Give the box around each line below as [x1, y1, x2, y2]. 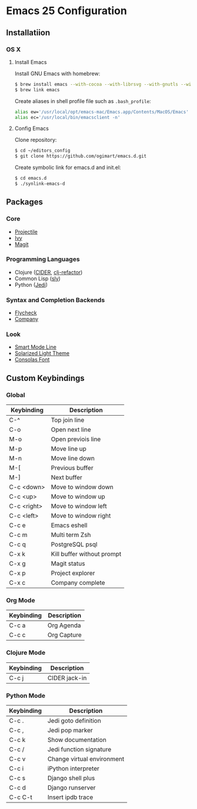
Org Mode [6, 596, 35, 605]
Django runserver [47, 784, 96, 792]
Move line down [51, 455, 95, 463]
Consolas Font [14, 356, 50, 363]
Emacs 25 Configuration [6, 4, 128, 18]
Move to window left [51, 502, 107, 510]
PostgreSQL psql [51, 541, 98, 549]
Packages [6, 197, 43, 207]
